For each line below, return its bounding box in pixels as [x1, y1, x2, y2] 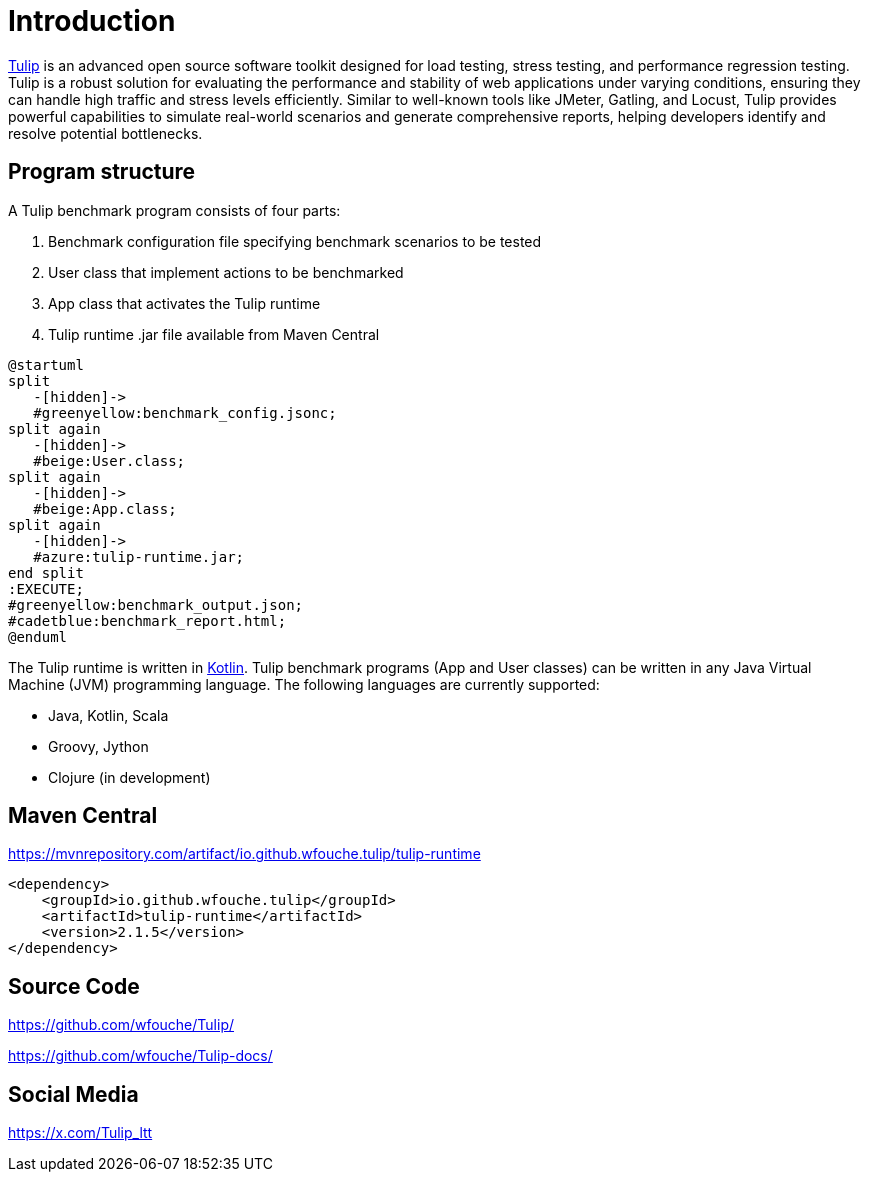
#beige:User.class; [33, 452, 186, 469]
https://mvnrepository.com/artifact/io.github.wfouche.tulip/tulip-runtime [8, 845, 481, 863]
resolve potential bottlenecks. [8, 124, 203, 142]
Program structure [8, 159, 196, 185]
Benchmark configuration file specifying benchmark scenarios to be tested [48, 232, 542, 250]
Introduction [8, 4, 176, 38]
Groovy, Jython [48, 737, 149, 755]
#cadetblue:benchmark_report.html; [8, 612, 287, 629]
